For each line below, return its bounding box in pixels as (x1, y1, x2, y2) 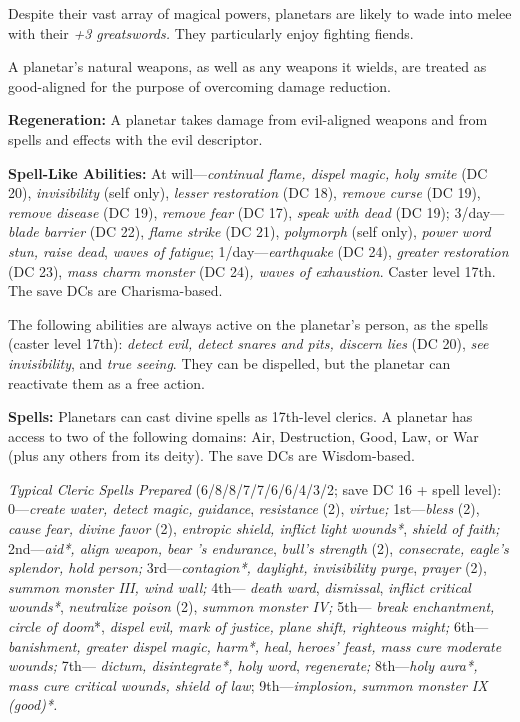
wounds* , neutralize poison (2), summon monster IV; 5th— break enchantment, (8, 596, 495, 617)
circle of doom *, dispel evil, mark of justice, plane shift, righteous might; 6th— (8, 616, 489, 637)
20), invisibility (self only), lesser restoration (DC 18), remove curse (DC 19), (8, 182, 481, 203)
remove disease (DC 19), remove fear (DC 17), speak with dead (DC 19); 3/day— (8, 201, 505, 222)
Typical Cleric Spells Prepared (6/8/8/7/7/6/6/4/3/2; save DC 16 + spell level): (8, 478, 502, 499)
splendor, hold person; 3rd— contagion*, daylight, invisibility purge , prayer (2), (8, 557, 487, 578)
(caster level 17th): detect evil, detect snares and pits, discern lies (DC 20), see (8, 333, 489, 354)
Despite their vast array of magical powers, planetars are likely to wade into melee (8, 3, 512, 23)
